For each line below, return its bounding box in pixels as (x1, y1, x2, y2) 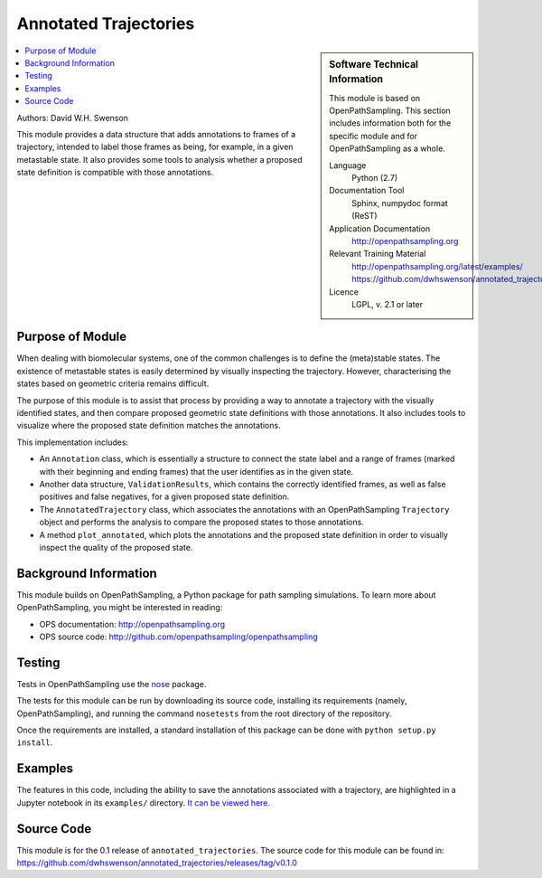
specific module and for (329, 130, 418, 141)
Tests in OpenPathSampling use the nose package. (16, 678, 207, 689)
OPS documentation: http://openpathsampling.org (39, 618, 226, 629)
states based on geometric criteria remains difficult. (16, 378, 210, 389)
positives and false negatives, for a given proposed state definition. (39, 491, 290, 502)
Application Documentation (329, 222, 431, 234)
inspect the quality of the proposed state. (39, 542, 193, 552)
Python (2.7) (351, 173, 397, 184)
